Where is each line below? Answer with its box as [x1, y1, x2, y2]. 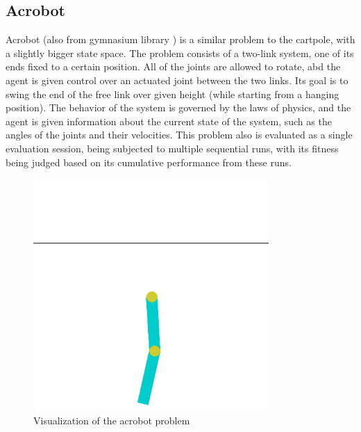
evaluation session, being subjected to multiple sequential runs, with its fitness [6, 141, 339, 155]
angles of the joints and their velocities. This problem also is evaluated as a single [6, 127, 353, 142]
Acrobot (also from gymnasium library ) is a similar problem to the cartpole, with [6, 32, 355, 47]
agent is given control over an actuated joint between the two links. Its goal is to [6, 72, 349, 87]
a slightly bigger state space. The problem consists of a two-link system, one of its [6, 45, 354, 60]
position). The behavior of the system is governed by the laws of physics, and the [6, 100, 351, 115]
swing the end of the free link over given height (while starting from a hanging [6, 86, 339, 101]
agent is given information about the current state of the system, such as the [6, 113, 332, 128]
